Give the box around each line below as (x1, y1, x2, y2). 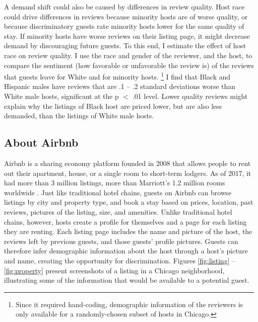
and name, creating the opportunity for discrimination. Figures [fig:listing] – (4, 255, 236, 265)
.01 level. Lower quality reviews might (132, 91, 248, 101)
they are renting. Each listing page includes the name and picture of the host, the (4, 226, 252, 237)
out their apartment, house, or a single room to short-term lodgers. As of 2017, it (4, 167, 252, 178)
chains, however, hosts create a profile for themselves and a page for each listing (4, 216, 247, 227)
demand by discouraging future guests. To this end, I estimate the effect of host (4, 40, 246, 51)
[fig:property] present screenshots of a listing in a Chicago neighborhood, (4, 265, 225, 275)
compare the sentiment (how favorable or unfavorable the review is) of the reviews (4, 60, 254, 70)
